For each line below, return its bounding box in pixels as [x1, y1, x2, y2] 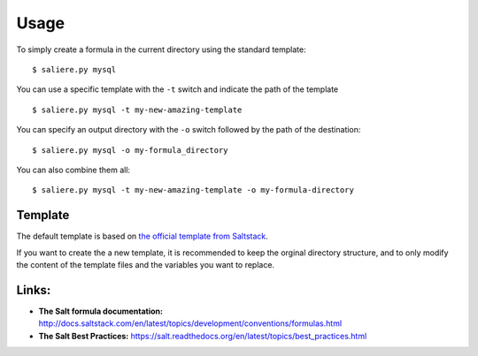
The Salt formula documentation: [38, 306, 164, 316]
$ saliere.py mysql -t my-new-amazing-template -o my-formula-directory [32, 186, 354, 195]
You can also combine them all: [16, 164, 131, 175]
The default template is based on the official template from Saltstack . [16, 231, 269, 242]
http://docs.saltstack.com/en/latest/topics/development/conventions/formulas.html [38, 318, 343, 329]
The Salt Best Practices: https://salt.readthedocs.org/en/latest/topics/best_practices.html [38, 330, 367, 341]
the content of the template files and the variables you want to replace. [16, 259, 274, 269]
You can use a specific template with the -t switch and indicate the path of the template [16, 84, 339, 95]
